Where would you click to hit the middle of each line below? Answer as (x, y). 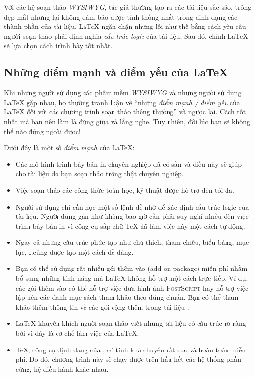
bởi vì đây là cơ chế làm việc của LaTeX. (77, 333)
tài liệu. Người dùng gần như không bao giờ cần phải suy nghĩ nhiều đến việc (132, 216)
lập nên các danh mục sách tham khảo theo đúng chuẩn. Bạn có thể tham (127, 297)
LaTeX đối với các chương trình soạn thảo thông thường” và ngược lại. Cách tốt (125, 112)
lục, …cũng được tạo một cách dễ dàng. (74, 252)
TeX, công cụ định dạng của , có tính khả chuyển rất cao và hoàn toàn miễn (131, 349)
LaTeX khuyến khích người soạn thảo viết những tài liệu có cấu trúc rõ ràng (131, 323)
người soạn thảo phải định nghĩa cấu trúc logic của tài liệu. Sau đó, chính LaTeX (126, 36)
